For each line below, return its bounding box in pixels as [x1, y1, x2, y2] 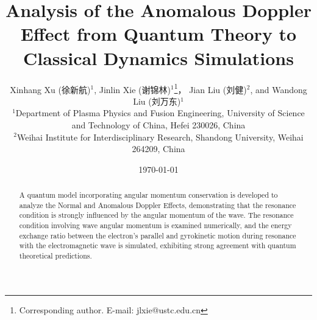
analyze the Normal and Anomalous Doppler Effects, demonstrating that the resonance [19, 200, 296, 210]
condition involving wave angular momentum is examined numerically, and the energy [19, 220, 292, 231]
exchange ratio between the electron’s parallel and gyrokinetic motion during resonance [19, 230, 296, 240]
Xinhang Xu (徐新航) [10, 83, 91, 96]
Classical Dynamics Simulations [23, 45, 294, 70]
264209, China [132, 142, 185, 155]
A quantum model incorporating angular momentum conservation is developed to [19, 190, 278, 200]
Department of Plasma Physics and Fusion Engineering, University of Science [15, 106, 305, 119]
